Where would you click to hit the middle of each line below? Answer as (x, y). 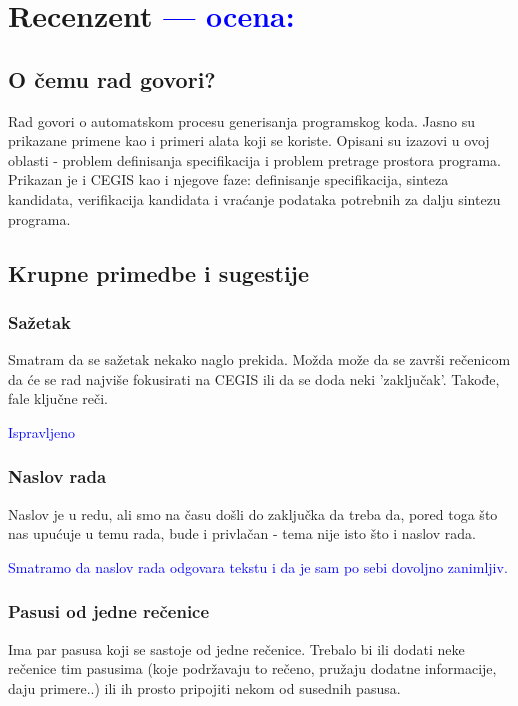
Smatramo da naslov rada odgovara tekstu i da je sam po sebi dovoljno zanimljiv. (258, 566)
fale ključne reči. (58, 398)
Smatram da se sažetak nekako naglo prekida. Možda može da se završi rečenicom (259, 359)
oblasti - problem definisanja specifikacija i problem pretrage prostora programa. (254, 159)
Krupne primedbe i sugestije (159, 272)
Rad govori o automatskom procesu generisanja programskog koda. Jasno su (241, 120)
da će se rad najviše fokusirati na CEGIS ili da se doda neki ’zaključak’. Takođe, (254, 378)
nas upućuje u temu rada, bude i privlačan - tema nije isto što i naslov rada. (242, 533)
